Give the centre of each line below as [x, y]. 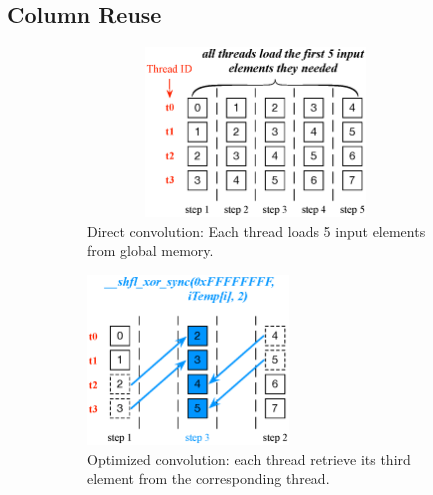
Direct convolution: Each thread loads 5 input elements [256, 230]
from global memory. [150, 250]
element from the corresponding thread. [208, 478]
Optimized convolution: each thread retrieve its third [249, 458]
